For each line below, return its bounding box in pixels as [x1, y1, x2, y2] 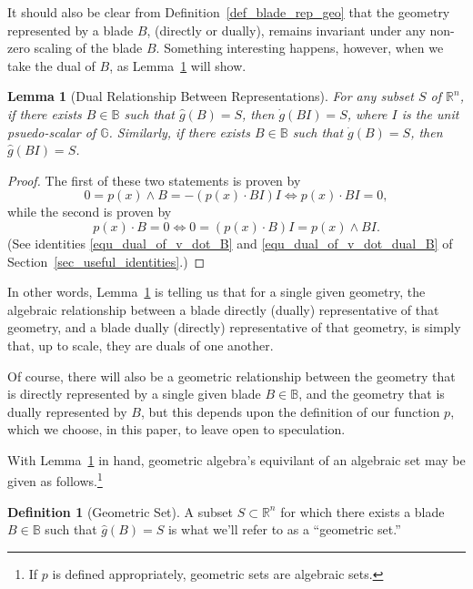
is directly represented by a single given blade [7, 384, 261, 403]
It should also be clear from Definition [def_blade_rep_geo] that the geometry [7, 3, 450, 21]
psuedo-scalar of [7, 122, 96, 141]
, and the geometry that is [298, 384, 445, 403]
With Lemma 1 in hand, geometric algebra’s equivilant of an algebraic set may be [7, 450, 466, 469]
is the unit [401, 104, 459, 123]
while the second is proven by [7, 202, 172, 221]
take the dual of [7, 56, 96, 75]
